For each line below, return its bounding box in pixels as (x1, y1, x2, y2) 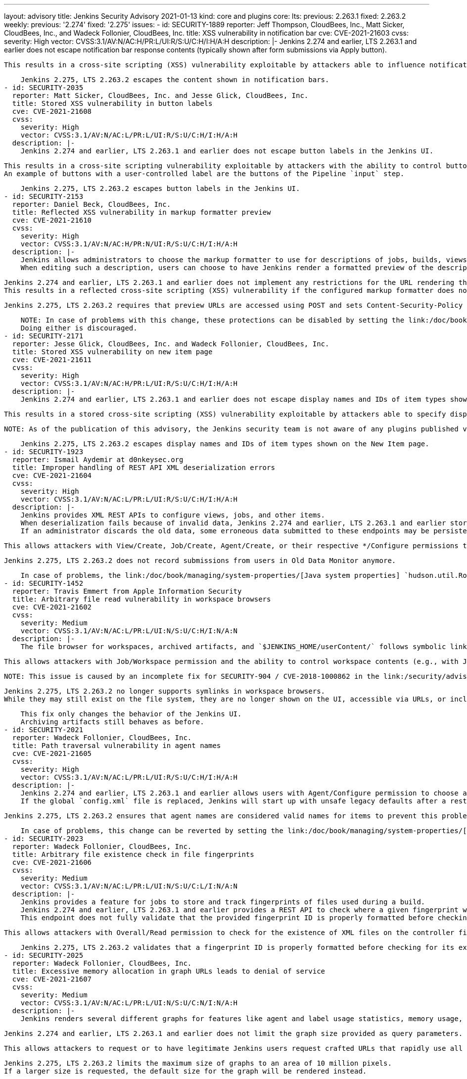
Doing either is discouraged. (20, 324, 138, 332)
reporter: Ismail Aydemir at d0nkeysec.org (12, 456, 184, 464)
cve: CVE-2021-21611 (12, 356, 92, 364)
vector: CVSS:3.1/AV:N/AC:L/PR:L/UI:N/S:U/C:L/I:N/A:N (20, 882, 238, 890)
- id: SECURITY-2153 (4, 192, 84, 200)
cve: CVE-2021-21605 (12, 750, 92, 757)
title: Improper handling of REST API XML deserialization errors (12, 464, 275, 471)
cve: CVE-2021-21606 (12, 858, 92, 866)
